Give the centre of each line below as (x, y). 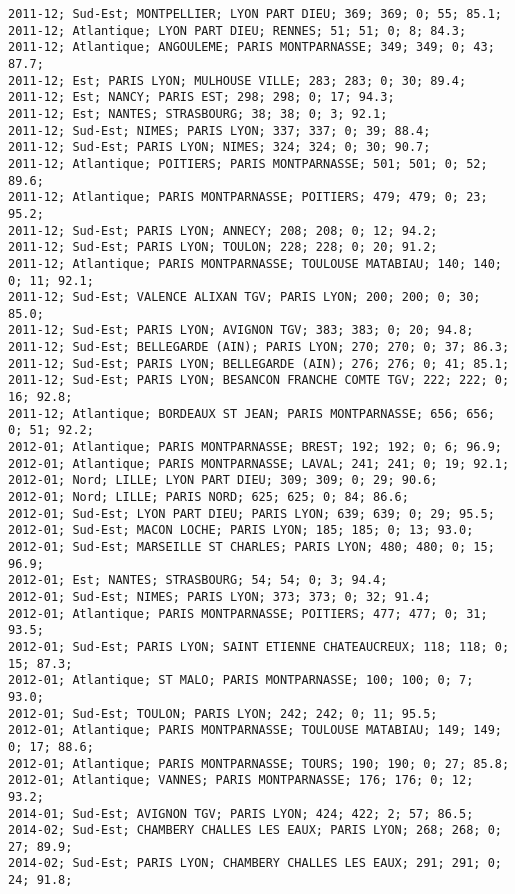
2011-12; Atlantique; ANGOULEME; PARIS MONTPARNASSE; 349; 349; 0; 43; (251, 47)
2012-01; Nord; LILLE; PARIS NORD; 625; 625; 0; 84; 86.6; (208, 497)
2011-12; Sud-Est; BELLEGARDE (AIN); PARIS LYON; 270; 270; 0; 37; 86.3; (259, 347)
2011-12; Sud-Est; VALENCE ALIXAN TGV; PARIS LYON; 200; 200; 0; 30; (244, 297)
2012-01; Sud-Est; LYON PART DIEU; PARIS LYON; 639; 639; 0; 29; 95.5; (251, 513)
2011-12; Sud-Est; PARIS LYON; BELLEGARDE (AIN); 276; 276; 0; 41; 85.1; (259, 363)
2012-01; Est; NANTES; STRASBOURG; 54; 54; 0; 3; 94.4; (198, 580)
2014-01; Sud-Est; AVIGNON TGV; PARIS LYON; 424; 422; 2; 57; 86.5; (241, 813)
